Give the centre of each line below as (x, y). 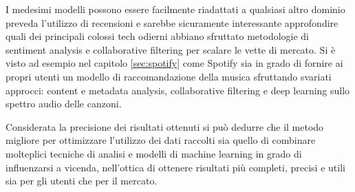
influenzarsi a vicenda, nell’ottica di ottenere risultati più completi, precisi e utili (175, 167)
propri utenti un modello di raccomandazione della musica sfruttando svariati (169, 76)
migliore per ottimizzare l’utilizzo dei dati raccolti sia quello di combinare (161, 140)
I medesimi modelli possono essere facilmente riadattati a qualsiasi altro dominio (175, 9)
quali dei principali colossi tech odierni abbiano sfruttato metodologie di (158, 36)
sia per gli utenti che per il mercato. (82, 181)
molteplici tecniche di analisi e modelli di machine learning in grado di (154, 153)
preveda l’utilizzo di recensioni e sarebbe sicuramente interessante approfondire (172, 22)
